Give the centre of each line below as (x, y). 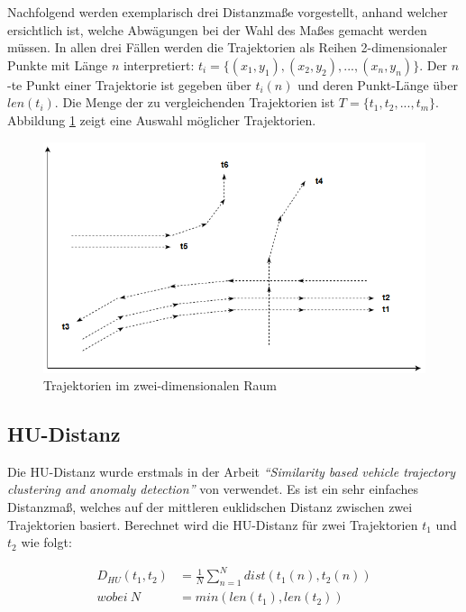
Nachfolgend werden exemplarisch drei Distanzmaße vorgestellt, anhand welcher (228, 12)
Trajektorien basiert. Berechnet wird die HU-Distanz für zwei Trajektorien (213, 524)
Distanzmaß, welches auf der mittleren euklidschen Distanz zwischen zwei (210, 507)
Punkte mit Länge (58, 64)
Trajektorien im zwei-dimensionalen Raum (160, 385)
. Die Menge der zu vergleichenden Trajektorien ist (195, 102)
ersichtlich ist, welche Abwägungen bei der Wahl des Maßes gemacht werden (217, 29)
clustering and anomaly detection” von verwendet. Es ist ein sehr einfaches (213, 489)
